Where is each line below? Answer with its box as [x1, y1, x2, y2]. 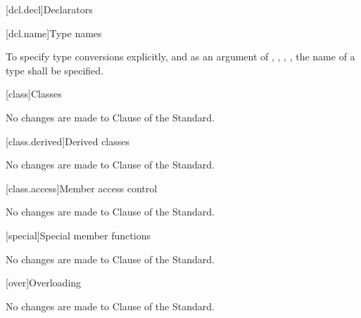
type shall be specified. [6, 62, 103, 77]
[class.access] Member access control [6, 180, 158, 195]
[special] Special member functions [6, 227, 151, 242]
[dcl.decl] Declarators [6, 2, 93, 16]
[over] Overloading [6, 275, 82, 290]
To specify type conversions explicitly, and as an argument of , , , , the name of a [6, 49, 355, 64]
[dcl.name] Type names [6, 25, 102, 40]
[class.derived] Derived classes [6, 133, 130, 148]
